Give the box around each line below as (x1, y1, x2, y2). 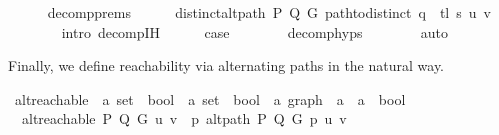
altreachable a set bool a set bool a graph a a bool (14, 88, 406, 109)
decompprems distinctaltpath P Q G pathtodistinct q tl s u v (47, 2, 491, 22)
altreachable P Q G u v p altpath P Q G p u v (21, 108, 347, 129)
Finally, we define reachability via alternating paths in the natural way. (8, 55, 445, 76)
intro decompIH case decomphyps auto (61, 21, 448, 42)
